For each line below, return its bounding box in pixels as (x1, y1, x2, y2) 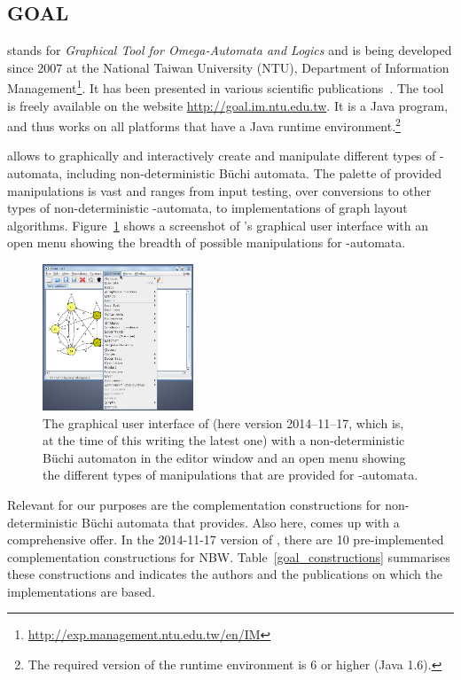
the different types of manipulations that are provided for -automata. (43, 465, 418, 484)
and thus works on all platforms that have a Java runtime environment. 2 (7, 114, 401, 135)
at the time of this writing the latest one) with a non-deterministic (43, 431, 405, 449)
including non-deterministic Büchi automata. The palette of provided (66, 164, 441, 183)
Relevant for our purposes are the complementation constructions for (7, 495, 381, 513)
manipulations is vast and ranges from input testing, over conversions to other (7, 181, 432, 199)
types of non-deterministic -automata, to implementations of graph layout (7, 199, 408, 217)
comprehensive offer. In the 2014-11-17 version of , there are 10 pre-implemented (7, 530, 444, 549)
